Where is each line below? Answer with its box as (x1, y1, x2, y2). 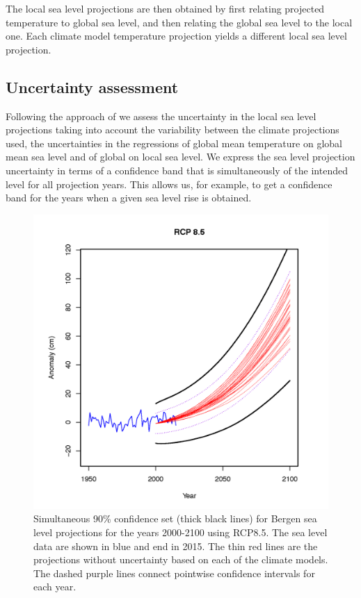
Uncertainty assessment (6, 76, 179, 97)
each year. (33, 579, 77, 594)
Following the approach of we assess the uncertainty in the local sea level (6, 108, 316, 123)
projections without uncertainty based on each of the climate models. (33, 552, 328, 567)
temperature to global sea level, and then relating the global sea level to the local (6, 15, 353, 29)
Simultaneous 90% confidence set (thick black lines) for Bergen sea (33, 511, 317, 526)
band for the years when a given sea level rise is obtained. (6, 190, 252, 205)
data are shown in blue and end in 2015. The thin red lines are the (33, 538, 318, 553)
